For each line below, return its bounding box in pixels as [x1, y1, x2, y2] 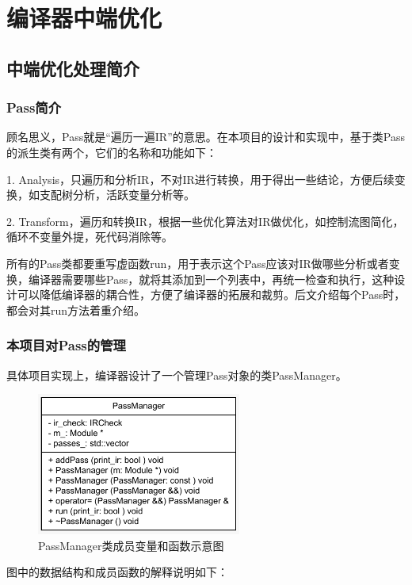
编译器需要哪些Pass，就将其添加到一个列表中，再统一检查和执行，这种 [28, 270, 395, 287]
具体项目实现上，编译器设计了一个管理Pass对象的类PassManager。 [6, 366, 347, 383]
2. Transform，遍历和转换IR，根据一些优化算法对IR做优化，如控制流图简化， [6, 212, 404, 229]
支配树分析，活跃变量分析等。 [39, 186, 195, 203]
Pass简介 [6, 97, 62, 117]
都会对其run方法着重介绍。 [6, 301, 146, 318]
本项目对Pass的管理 [6, 335, 126, 355]
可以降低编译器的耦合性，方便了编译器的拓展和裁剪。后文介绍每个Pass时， [17, 286, 406, 303]
